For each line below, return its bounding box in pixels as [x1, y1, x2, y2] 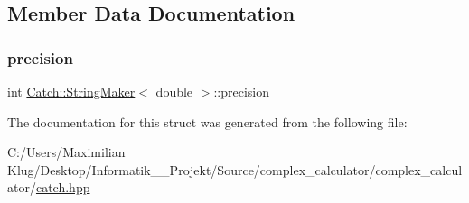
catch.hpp [35, 178, 90, 197]
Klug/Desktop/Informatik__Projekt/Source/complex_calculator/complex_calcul [7, 160, 463, 179]
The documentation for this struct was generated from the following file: [7, 112, 408, 131]
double [155, 82, 193, 100]
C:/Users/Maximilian [7, 143, 126, 161]
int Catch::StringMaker [7, 82, 136, 100]
